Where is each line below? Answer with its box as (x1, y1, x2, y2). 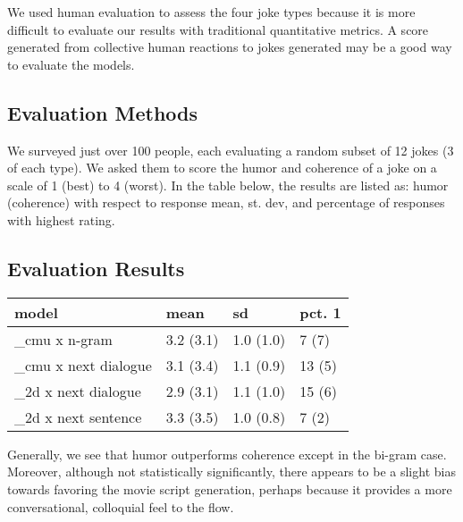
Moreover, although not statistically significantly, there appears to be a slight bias (7, 462, 456, 481)
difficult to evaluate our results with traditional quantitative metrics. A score (7, 20, 429, 38)
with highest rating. (7, 210, 115, 229)
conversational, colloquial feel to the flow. (7, 497, 234, 516)
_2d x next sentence (14, 406, 142, 427)
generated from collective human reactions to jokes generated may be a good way (7, 38, 452, 56)
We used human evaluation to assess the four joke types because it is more (7, 3, 416, 21)
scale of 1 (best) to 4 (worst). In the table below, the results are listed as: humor (7, 175, 449, 194)
